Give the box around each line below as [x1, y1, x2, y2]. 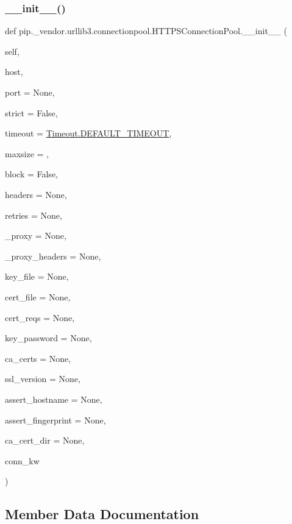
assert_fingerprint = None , [5, 413, 106, 426]
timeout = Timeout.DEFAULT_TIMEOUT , [5, 127, 172, 140]
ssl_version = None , [5, 372, 80, 385]
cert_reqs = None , [5, 311, 75, 324]
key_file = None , [5, 270, 69, 283]
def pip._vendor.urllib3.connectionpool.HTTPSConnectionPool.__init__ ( [5, 24, 287, 37]
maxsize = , [5, 147, 49, 160]
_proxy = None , [5, 229, 66, 242]
